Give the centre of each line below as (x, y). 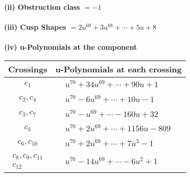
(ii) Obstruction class (42, 7)
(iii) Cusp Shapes (35, 27)
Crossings (28, 69)
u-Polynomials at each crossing (118, 69)
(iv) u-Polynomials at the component (71, 47)
